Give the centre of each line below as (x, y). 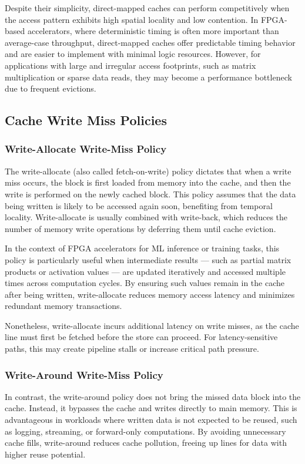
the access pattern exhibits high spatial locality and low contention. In (132, 19)
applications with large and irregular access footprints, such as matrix (130, 65)
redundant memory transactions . (63, 306)
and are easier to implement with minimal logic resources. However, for (133, 54)
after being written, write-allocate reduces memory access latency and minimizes (150, 294)
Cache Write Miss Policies (86, 120)
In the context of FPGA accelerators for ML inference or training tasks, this (142, 248)
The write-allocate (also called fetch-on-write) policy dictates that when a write (148, 171)
